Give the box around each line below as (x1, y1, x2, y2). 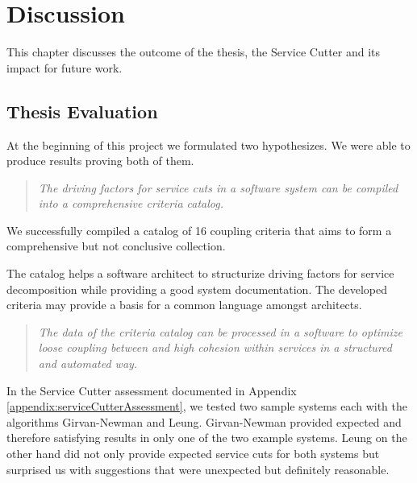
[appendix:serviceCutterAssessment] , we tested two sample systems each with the (6, 398, 407, 415)
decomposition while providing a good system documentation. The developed (6, 280, 388, 297)
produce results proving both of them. (6, 152, 194, 169)
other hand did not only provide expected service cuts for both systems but (6, 445, 380, 462)
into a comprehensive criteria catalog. (38, 195, 223, 212)
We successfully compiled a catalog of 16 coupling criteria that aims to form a (6, 221, 392, 238)
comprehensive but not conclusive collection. (6, 237, 226, 254)
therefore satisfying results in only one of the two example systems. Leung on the (6, 429, 407, 446)
